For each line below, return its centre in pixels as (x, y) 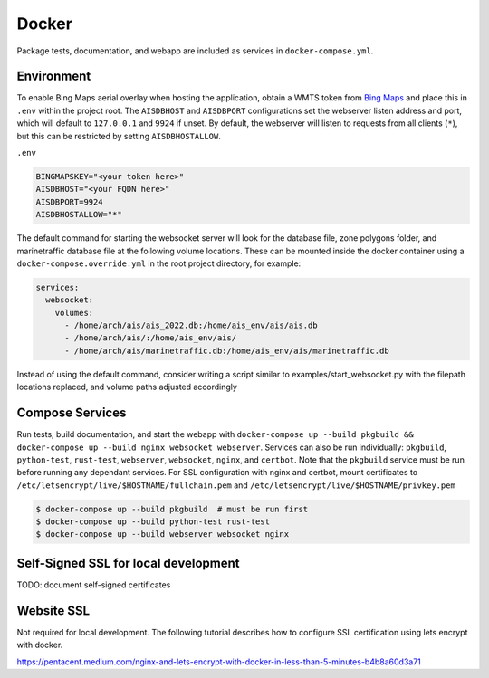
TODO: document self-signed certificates (94, 585)
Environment (54, 76)
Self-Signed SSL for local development (128, 563)
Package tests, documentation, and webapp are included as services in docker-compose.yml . (195, 51)
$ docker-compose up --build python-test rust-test (153, 522)
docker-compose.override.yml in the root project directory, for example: (159, 263)
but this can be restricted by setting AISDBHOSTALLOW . (119, 136)
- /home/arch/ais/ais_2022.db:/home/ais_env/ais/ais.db (191, 325)
